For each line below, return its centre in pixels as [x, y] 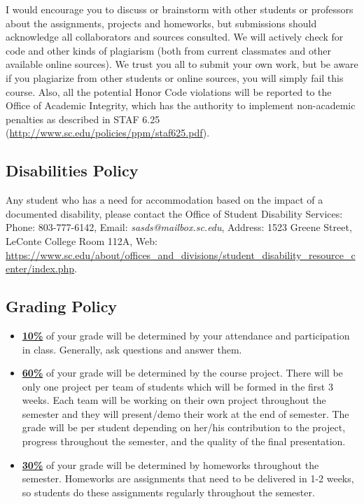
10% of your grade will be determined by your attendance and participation [186, 335]
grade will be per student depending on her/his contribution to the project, [184, 427]
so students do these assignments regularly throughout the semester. [168, 492]
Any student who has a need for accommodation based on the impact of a [164, 200]
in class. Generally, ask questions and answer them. [132, 349]
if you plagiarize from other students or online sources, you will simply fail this [175, 77]
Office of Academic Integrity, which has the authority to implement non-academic [181, 105]
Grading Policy [62, 306]
